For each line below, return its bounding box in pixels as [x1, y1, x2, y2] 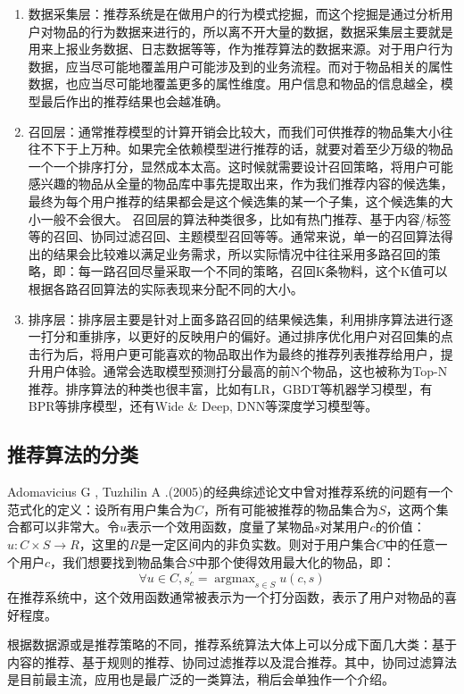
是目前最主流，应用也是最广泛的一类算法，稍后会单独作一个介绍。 [7, 670, 394, 689]
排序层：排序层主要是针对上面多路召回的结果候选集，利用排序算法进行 [28, 309, 441, 328]
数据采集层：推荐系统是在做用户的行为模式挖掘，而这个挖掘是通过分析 [28, 4, 441, 22]
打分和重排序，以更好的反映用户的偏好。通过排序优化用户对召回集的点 [40, 327, 453, 346]
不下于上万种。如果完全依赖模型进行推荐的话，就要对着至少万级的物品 [40, 139, 453, 158]
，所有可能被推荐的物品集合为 [203, 499, 379, 518]
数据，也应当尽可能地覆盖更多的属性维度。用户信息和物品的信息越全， [28, 74, 441, 93]
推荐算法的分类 [7, 440, 138, 468]
